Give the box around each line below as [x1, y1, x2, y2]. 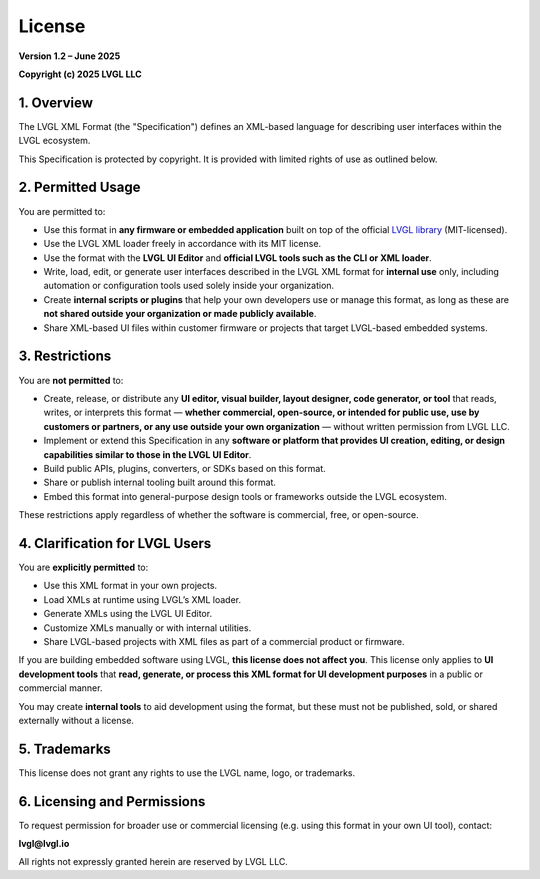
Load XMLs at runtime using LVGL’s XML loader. [43, 593, 242, 605]
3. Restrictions [18, 348, 112, 365]
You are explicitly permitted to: [18, 561, 149, 573]
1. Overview [18, 94, 94, 111]
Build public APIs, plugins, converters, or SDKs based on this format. [43, 462, 327, 474]
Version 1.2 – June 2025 [18, 50, 121, 62]
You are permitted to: [18, 205, 106, 217]
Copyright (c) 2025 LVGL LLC [18, 68, 142, 80]
